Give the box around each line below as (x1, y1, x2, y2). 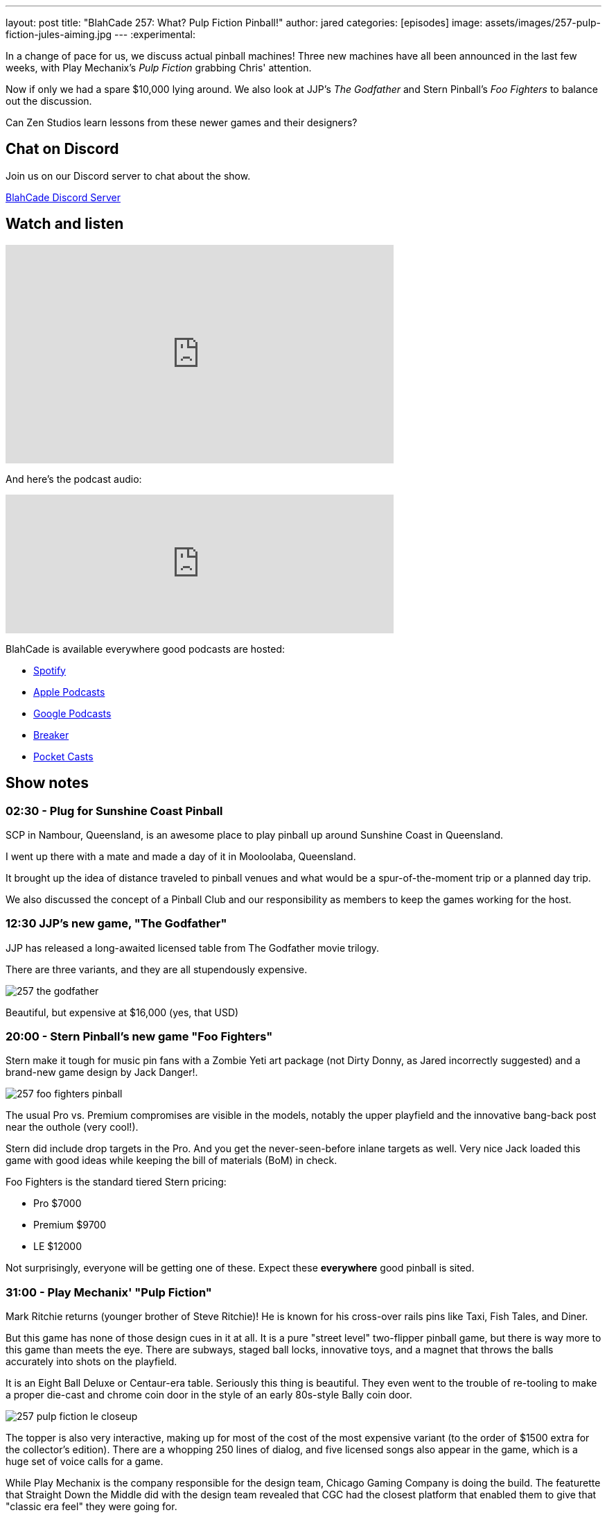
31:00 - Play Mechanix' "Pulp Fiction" (6, 1285, 212, 1299)
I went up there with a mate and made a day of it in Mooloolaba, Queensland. (6, 850, 356, 862)
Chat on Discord (6, 140, 119, 158)
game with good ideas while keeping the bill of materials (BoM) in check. (6, 1154, 337, 1167)
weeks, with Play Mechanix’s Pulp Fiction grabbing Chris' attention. (6, 62, 312, 74)
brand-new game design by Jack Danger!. (6, 1066, 198, 1079)
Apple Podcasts (33, 685, 105, 698)
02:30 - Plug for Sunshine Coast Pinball (6, 803, 223, 818)
